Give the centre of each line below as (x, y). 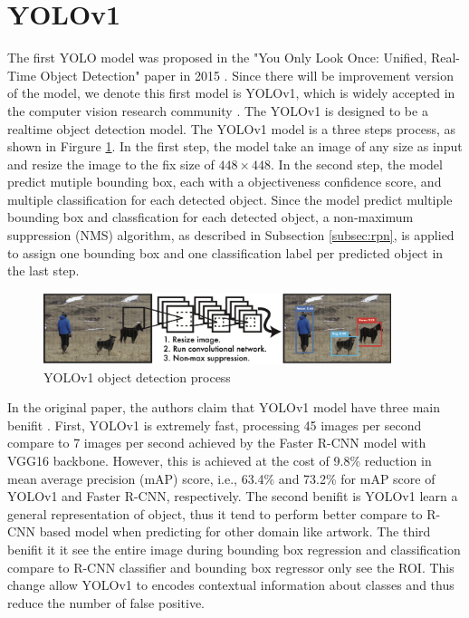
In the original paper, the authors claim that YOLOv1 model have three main (224, 407)
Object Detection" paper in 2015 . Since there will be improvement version (247, 75)
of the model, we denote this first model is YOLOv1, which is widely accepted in (231, 93)
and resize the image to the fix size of (111, 164)
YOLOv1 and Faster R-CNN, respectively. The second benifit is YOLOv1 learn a (233, 496)
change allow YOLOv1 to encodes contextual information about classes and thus (231, 585)
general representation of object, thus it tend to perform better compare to (215, 513)
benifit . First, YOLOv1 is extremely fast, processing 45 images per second (215, 425)
